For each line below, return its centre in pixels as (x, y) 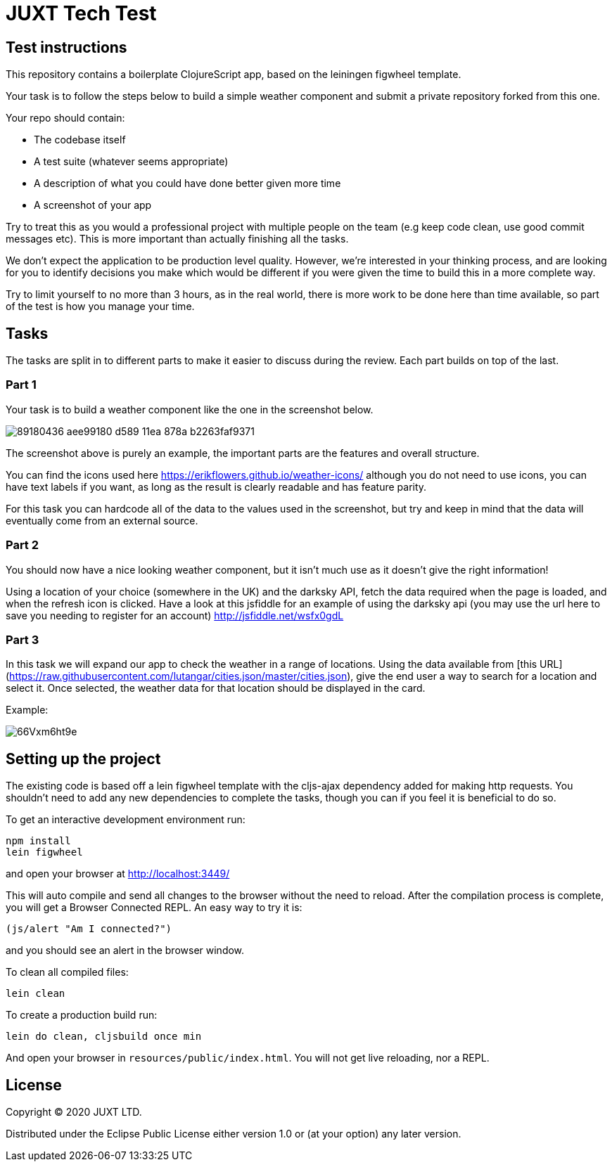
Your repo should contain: (65, 118)
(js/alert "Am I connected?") (89, 929)
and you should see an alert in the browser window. (125, 950)
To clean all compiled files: (67, 972)
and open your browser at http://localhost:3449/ (118, 874)
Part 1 (21, 385)
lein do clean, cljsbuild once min (104, 1037)
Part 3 (23, 639)
